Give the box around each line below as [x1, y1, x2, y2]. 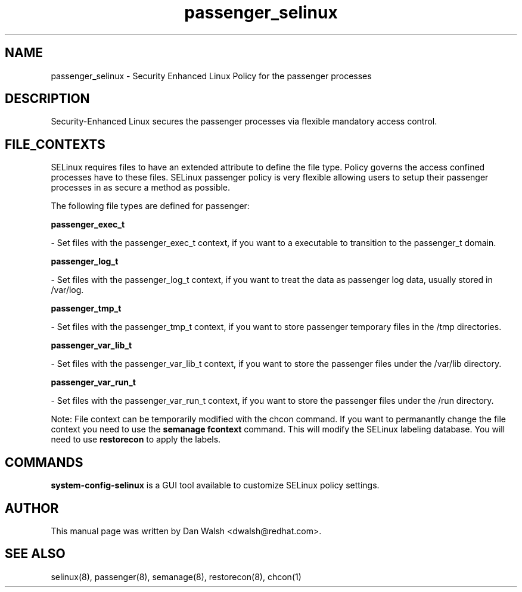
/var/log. [51, 285, 84, 295]
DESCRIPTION [5, 91, 90, 107]
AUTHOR [5, 500, 59, 516]
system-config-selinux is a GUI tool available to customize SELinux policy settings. [51, 480, 380, 491]
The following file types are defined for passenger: [51, 201, 250, 211]
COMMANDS [5, 454, 83, 470]
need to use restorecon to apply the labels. [51, 434, 221, 445]
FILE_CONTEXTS [5, 136, 105, 152]
